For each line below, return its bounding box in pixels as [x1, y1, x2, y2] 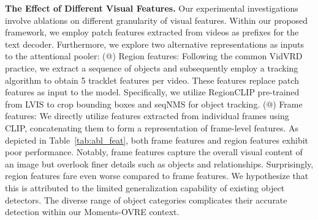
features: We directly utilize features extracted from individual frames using [5, 109, 289, 122]
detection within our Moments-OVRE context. [5, 205, 180, 218]
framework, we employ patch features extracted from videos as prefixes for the [5, 26, 299, 38]
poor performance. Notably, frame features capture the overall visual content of [5, 145, 303, 158]
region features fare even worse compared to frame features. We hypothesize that [5, 169, 309, 182]
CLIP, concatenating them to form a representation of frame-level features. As [5, 121, 299, 134]
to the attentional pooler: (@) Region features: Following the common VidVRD [5, 50, 303, 62]
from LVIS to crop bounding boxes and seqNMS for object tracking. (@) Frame [5, 97, 303, 110]
